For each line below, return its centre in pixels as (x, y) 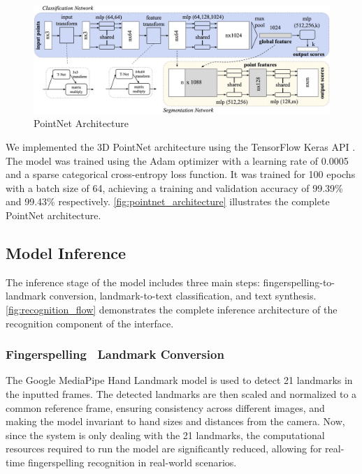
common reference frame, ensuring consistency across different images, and (165, 407)
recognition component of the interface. (90, 323)
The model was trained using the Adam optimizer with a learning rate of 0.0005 (177, 160)
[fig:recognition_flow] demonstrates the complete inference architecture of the (172, 309)
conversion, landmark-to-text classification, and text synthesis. (183, 296)
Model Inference (66, 253)
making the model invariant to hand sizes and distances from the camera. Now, (175, 421)
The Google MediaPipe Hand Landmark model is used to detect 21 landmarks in (179, 380)
